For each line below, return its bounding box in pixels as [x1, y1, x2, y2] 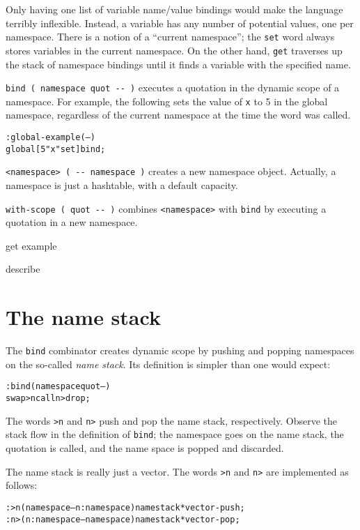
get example [6, 238, 57, 252]
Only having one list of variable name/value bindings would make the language [6, 2, 343, 16]
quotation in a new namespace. [6, 215, 138, 229]
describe [6, 262, 40, 276]
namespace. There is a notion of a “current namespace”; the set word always [6, 29, 335, 44]
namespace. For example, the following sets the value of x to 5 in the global [6, 93, 328, 108]
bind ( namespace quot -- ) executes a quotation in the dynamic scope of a [6, 80, 340, 95]
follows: [6, 478, 38, 492]
